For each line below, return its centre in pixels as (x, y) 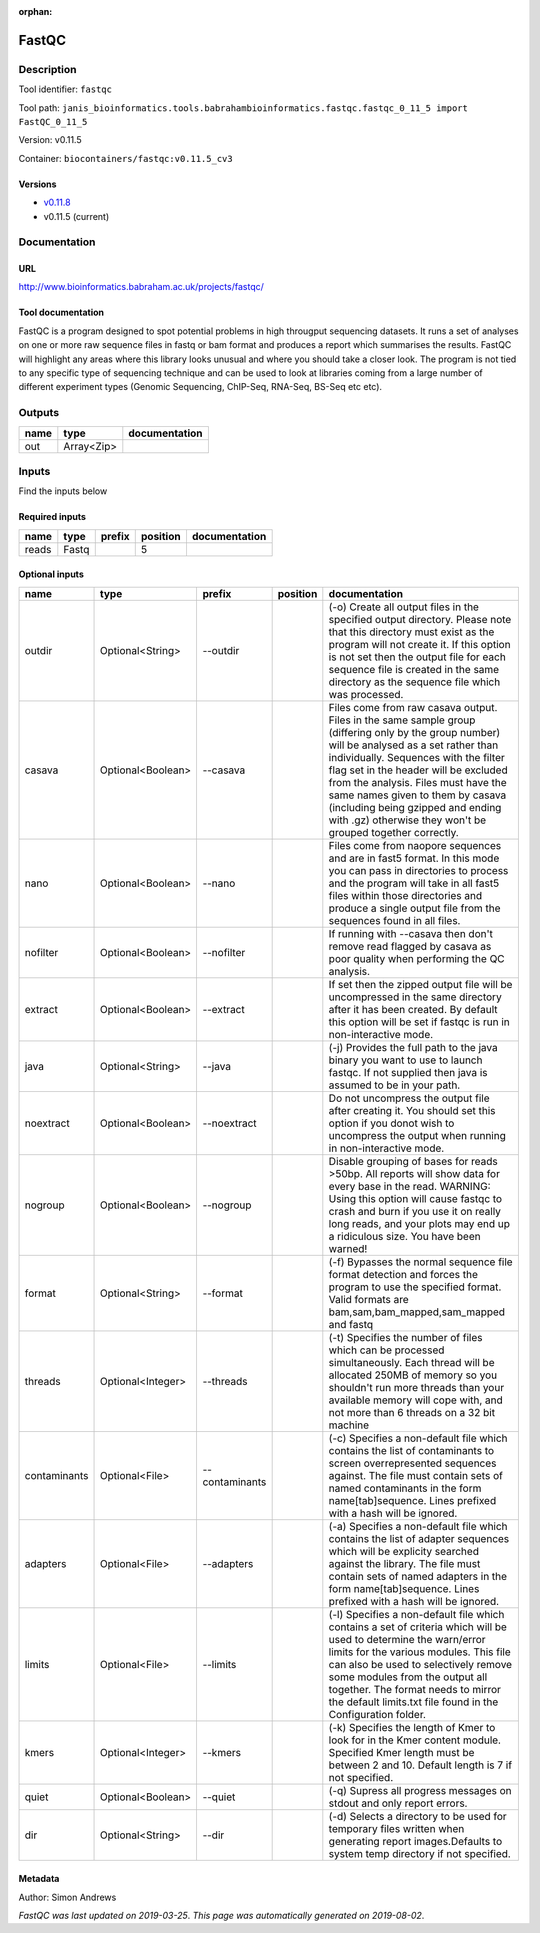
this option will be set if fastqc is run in (419, 1022)
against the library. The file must (404, 1563)
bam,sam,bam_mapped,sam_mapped (416, 1312)
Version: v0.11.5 (50, 140)
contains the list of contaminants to (411, 1450)
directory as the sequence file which (414, 682)
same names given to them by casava (417, 795)
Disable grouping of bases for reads (413, 1161)
